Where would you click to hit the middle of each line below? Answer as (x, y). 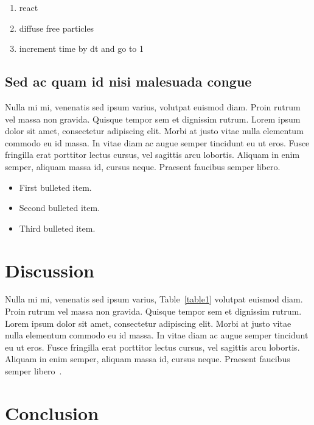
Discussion (50, 270)
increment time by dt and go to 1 (81, 48)
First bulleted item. (55, 187)
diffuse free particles (57, 28)
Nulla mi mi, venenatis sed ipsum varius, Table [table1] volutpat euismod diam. (154, 299)
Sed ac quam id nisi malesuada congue (128, 81)
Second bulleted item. (60, 208)
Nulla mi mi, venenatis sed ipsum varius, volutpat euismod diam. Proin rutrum (153, 106)
